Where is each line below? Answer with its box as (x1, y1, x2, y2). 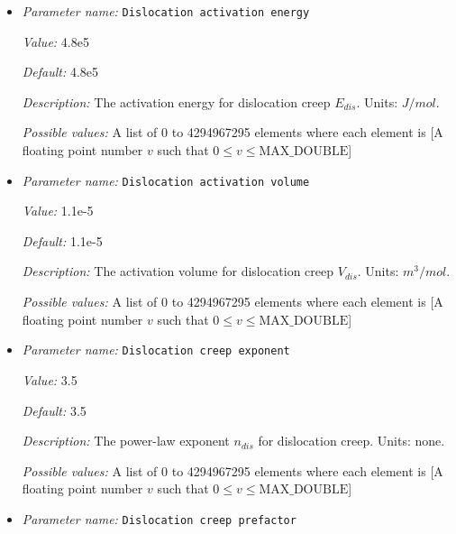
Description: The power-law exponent (22, 431, 230, 450)
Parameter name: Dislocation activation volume (22, 170, 310, 189)
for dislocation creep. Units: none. (258, 431, 445, 450)
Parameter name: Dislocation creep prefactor (22, 509, 296, 528)
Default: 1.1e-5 (22, 231, 103, 250)
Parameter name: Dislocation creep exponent (22, 340, 290, 359)
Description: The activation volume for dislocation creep (22, 262, 334, 281)
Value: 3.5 (22, 370, 78, 389)
